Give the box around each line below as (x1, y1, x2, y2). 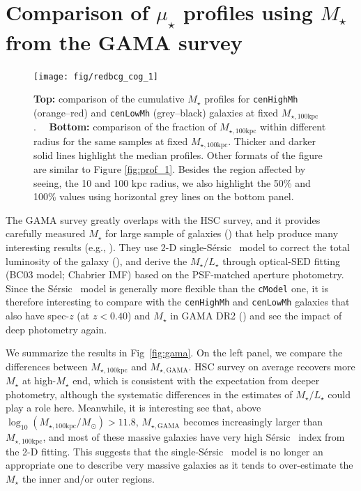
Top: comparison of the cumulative (33, 91, 185, 106)
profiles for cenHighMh (204, 91, 298, 106)
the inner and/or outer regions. (22, 471, 155, 485)
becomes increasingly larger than (183, 414, 323, 429)
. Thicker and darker (228, 133, 316, 148)
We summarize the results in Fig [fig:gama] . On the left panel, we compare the (6, 345, 343, 360)
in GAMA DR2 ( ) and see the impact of (170, 308, 342, 323)
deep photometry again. (6, 322, 107, 336)
